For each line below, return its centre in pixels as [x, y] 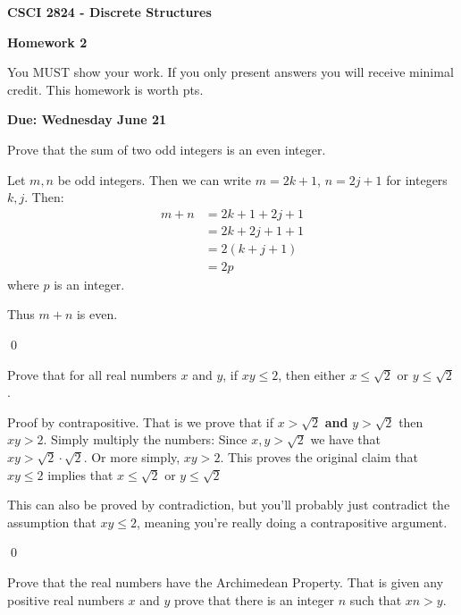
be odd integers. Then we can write [155, 179]
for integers [417, 179]
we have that [346, 439]
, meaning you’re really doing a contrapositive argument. [292, 522]
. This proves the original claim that [319, 457]
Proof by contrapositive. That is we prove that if [140, 421]
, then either [312, 374]
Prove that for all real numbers [92, 374]
